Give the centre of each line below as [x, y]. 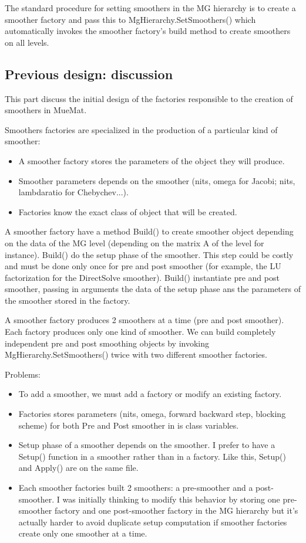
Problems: [23, 374]
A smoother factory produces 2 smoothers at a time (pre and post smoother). [144, 320]
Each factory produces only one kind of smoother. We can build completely [140, 332]
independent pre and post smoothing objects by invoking [107, 343]
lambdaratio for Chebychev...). [73, 192]
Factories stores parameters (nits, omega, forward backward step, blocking [152, 414]
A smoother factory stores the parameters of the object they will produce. [152, 160]
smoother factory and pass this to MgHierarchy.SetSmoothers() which [130, 19]
